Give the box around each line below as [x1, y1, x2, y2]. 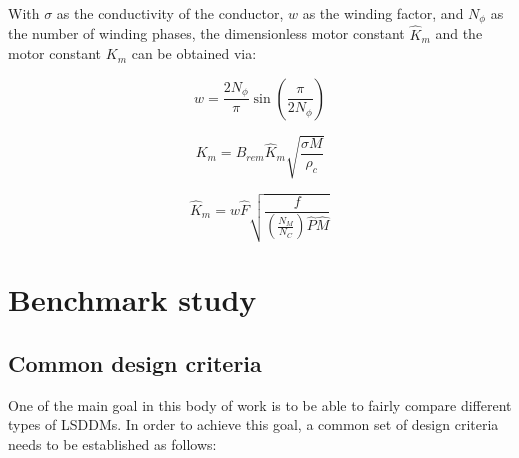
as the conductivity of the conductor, [56, 3, 284, 23]
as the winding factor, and [302, 3, 464, 23]
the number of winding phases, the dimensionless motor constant [8, 23, 405, 44]
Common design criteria [8, 347, 262, 378]
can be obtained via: [131, 43, 257, 64]
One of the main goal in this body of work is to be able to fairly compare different [8, 394, 512, 415]
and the [435, 23, 483, 44]
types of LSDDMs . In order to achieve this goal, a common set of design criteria [8, 414, 499, 435]
